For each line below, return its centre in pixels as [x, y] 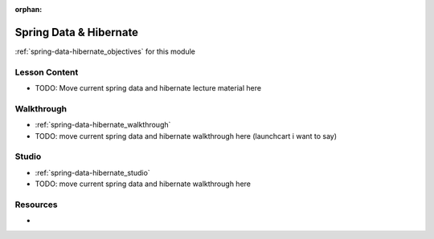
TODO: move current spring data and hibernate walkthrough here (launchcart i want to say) [186, 136]
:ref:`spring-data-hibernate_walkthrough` [103, 125]
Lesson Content [47, 72]
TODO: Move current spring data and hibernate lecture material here [148, 88]
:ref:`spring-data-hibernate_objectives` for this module [105, 51]
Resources [36, 205]
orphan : [29, 9]
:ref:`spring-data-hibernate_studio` [92, 172]
